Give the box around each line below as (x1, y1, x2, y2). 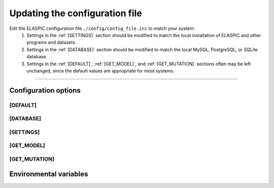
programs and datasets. (26, 40, 77, 46)
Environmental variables (9, 170, 88, 178)
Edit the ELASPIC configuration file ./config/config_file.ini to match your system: (9, 25, 195, 31)
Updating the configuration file (9, 8, 142, 19)
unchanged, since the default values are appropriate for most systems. (26, 67, 175, 73)
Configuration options (9, 86, 81, 95)
